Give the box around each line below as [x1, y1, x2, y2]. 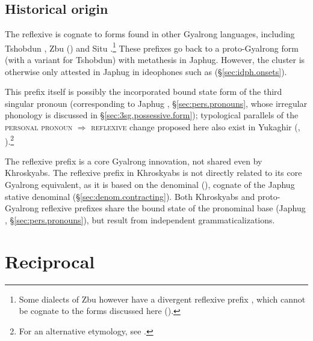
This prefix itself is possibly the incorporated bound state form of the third [5, 85, 282, 98]
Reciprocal [5, 249, 95, 273]
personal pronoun [5, 121, 73, 133]
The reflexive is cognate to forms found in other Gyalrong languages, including [5, 28, 295, 40]
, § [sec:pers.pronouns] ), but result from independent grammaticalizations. [5, 213, 275, 226]
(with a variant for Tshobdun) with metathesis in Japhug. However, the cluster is [5, 53, 305, 66]
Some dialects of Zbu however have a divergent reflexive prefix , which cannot [19, 292, 306, 305]
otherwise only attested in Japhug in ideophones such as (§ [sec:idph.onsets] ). [5, 65, 287, 77]
